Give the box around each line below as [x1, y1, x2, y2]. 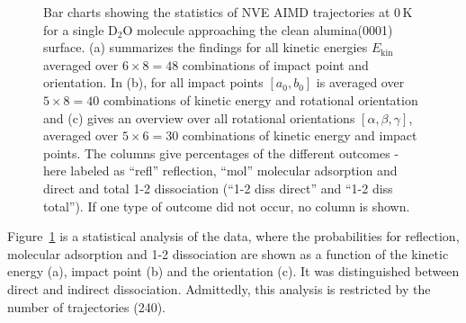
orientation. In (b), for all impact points [43, 73, 264, 92]
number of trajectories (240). [7, 297, 166, 316]
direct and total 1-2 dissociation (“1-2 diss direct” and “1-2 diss [43, 178, 393, 197]
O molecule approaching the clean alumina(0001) [122, 20, 393, 39]
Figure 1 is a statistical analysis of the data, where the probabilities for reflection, [7, 227, 460, 246]
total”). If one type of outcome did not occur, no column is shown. [43, 196, 410, 215]
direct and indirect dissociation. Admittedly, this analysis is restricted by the [7, 279, 431, 298]
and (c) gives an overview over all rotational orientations [43, 108, 355, 127]
